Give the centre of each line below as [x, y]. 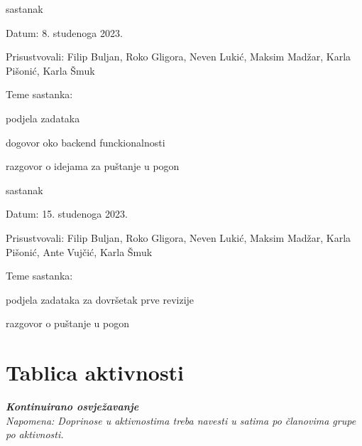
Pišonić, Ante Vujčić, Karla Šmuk [79, 251]
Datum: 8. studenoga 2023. [64, 32]
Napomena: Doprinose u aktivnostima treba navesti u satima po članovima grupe [181, 420]
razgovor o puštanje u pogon [68, 323]
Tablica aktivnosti [95, 372]
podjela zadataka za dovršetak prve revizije [100, 299]
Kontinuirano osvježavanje [72, 407]
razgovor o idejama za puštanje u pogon [93, 166]
